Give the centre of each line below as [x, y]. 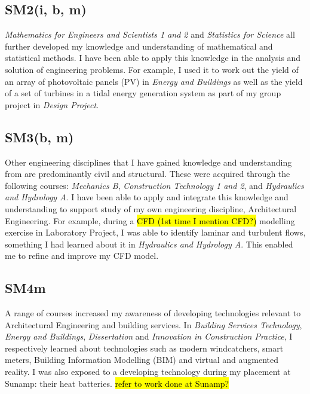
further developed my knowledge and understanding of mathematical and [139, 46]
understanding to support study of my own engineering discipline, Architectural [151, 208]
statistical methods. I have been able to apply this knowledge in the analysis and [153, 58]
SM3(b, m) [39, 137]
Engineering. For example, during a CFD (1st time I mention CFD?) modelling [150, 220]
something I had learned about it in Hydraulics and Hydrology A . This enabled [149, 244]
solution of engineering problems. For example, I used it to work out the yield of [152, 69]
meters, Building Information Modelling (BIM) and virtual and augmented [142, 360]
